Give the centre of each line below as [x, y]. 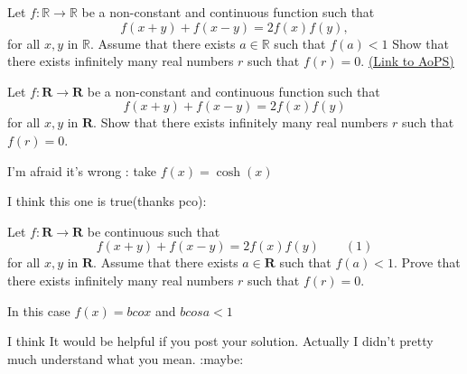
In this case [39, 310]
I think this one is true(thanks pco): [107, 201]
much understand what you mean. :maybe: [126, 358]
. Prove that [427, 262]
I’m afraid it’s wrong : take [82, 170]
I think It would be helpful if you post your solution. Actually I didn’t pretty [220, 341]
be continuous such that [154, 231]
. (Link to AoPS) [407, 61]
